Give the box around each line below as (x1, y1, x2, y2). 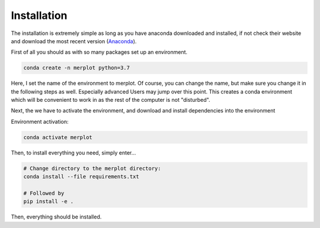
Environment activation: (11, 118, 69, 125)
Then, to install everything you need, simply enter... (11, 149, 136, 156)
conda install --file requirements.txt (23, 174, 139, 180)
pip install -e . (23, 198, 74, 205)
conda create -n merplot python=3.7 (23, 65, 130, 71)
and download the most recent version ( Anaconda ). (11, 37, 137, 44)
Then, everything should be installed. (11, 213, 102, 220)
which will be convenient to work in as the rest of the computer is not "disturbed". (11, 97, 210, 104)
